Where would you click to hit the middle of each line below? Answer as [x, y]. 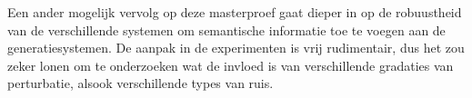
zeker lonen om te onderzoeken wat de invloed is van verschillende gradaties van [231, 65]
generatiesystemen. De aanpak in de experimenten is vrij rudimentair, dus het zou [236, 48]
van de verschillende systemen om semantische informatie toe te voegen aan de [226, 29]
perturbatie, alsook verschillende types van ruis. [141, 83]
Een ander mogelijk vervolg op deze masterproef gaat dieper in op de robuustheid [235, 12]
